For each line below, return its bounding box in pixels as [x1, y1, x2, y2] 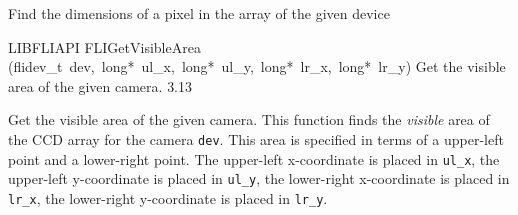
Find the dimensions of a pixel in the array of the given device [8, 3, 390, 23]
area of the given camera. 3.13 [8, 75, 193, 96]
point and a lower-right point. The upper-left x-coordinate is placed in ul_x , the [8, 148, 500, 169]
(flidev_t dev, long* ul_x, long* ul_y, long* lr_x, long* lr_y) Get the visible [8, 56, 506, 77]
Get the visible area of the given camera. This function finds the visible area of [8, 109, 490, 130]
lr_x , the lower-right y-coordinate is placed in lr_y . [8, 187, 328, 208]
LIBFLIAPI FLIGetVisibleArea [8, 36, 201, 57]
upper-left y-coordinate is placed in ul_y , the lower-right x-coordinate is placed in [8, 168, 510, 189]
